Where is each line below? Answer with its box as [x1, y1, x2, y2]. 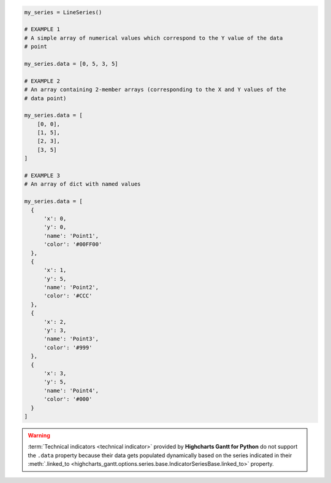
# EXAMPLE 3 [24, 172, 61, 179]
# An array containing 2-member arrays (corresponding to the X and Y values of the [24, 86, 286, 93]
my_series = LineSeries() [24, 9, 102, 15]
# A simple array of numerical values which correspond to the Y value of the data [24, 34, 283, 41]
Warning [28, 431, 50, 439]
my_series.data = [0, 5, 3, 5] [24, 60, 119, 67]
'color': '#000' [44, 396, 93, 402]
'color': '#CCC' [44, 293, 93, 299]
